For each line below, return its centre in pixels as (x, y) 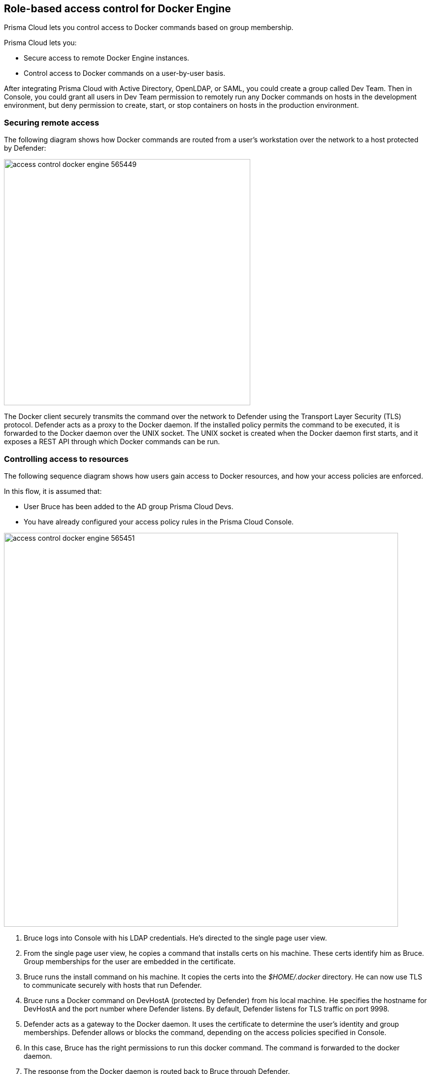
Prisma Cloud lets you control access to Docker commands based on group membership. (149, 28)
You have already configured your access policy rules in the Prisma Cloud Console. (159, 521)
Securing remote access (52, 122)
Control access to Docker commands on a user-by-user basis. (125, 73)
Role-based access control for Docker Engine (117, 9)
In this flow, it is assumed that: (53, 491)
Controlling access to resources (66, 459)
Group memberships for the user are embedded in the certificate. (130, 961)
